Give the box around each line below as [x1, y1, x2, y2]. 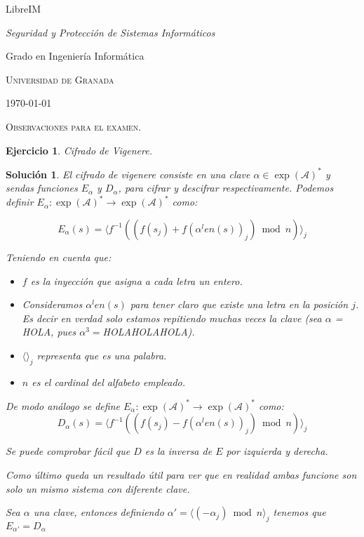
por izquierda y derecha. [226, 444, 328, 458]
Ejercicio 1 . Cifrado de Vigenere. [6, 142, 152, 157]
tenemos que [273, 505, 326, 519]
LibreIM [6, 1, 41, 15]
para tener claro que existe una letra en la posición [130, 297, 349, 312]
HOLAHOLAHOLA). [102, 324, 195, 339]
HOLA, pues [22, 324, 76, 339]
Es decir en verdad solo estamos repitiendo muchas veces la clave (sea [22, 310, 322, 325]
